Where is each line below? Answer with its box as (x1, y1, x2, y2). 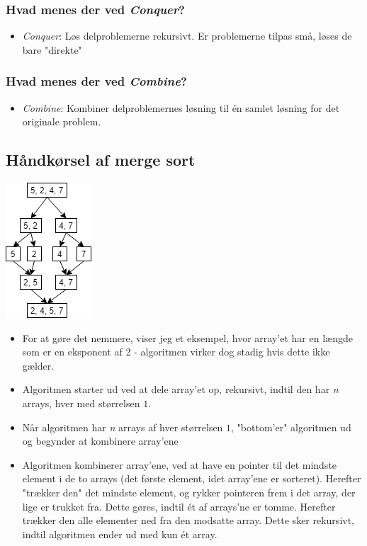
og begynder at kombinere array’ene (22, 433, 179, 448)
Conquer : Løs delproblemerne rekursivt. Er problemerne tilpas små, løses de (22, 28, 352, 43)
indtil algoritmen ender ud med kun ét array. (22, 526, 218, 541)
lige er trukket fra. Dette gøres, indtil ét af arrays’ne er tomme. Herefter (22, 499, 336, 513)
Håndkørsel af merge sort (6, 149, 196, 171)
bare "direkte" (22, 42, 82, 57)
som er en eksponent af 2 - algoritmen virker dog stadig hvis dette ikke (22, 344, 330, 359)
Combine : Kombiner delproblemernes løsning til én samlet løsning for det (22, 100, 340, 115)
